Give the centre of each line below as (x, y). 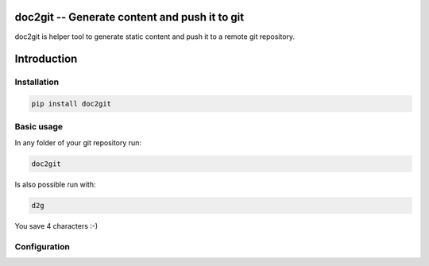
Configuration (43, 246)
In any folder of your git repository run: (78, 142)
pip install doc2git (71, 104)
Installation (37, 82)
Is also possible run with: (55, 184)
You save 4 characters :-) (56, 226)
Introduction (46, 59)
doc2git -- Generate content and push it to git (129, 17)
